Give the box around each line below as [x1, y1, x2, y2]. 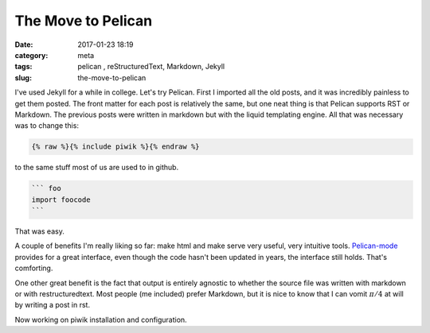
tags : [14, 62, 33, 72]
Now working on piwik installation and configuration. [14, 315, 187, 324]
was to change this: [14, 121, 80, 130]
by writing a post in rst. [14, 300, 91, 310]
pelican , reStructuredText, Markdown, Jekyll [77, 62, 225, 72]
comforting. [14, 263, 53, 273]
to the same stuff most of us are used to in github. [14, 163, 179, 172]
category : [14, 50, 49, 60]
